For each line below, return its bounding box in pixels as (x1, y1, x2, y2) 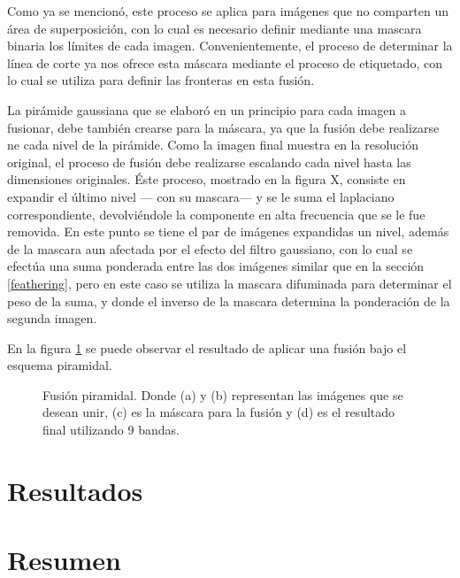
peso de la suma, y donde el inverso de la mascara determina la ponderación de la (7, 291, 450, 310)
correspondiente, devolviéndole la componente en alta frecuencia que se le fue (7, 204, 425, 223)
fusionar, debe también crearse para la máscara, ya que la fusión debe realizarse (7, 118, 440, 136)
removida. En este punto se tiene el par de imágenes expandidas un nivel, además (7, 222, 449, 241)
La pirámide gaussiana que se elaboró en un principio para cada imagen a (7, 100, 406, 119)
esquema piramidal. (7, 356, 112, 374)
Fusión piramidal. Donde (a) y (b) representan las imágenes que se (42, 385, 403, 404)
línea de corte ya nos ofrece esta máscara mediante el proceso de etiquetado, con (7, 53, 442, 72)
